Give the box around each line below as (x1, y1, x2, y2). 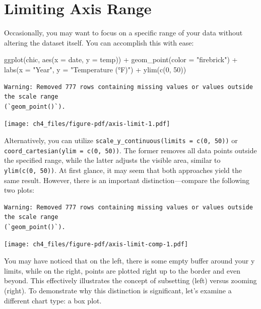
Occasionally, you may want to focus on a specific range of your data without (4, 27, 243, 38)
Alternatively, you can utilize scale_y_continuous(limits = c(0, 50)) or (4, 135, 238, 145)
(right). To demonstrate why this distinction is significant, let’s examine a (4, 285, 232, 295)
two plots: (4, 185, 34, 195)
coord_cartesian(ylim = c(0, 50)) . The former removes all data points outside (4, 145, 257, 155)
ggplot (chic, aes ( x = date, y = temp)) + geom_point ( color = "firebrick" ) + (4, 54, 238, 65)
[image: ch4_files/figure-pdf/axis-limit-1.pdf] (4, 120, 170, 128)
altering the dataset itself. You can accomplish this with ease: (4, 37, 194, 48)
